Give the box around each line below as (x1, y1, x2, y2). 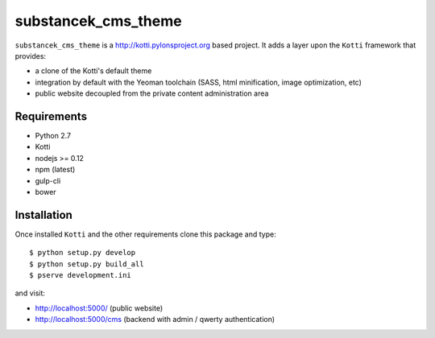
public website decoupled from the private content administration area (35, 89, 269, 98)
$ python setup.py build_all (29, 259, 144, 269)
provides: (14, 51, 47, 60)
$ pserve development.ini (29, 270, 132, 280)
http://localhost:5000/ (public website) (35, 303, 164, 313)
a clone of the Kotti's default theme (35, 66, 152, 76)
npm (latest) (35, 165, 76, 175)
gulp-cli (35, 175, 61, 185)
